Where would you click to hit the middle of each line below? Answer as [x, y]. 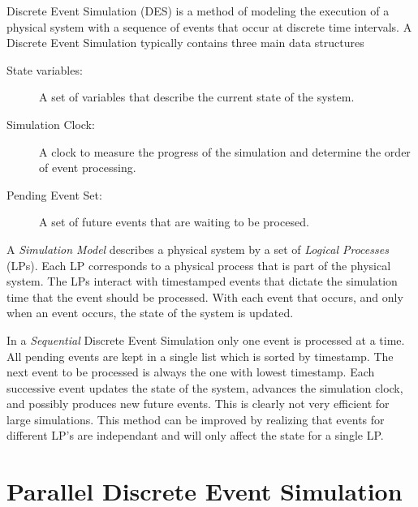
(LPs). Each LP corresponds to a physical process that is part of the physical [199, 265]
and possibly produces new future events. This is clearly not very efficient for [198, 404]
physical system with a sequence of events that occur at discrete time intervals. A [209, 26]
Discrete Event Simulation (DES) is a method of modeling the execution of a [198, 11]
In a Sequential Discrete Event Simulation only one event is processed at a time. [206, 339]
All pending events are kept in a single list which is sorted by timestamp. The [200, 356]
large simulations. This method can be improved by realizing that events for [196, 419]
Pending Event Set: [54, 194]
